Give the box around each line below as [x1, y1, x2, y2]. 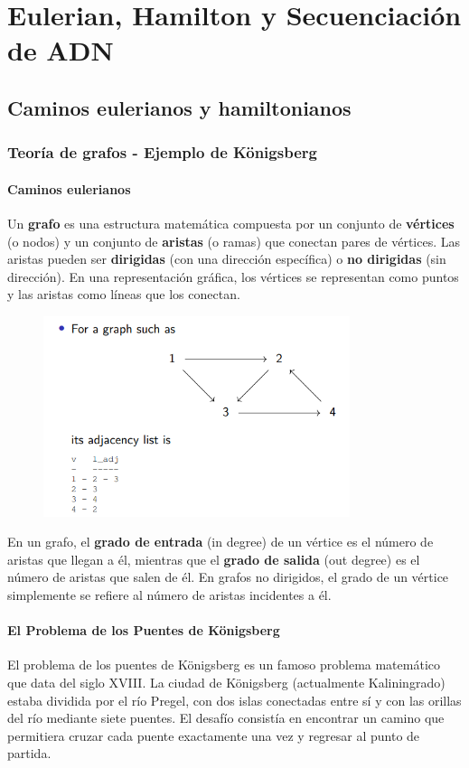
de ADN [7, 32, 114, 69]
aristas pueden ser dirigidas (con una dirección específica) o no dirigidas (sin [7, 249, 446, 268]
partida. [7, 744, 52, 763]
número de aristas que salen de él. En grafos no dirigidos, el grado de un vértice [7, 567, 449, 586]
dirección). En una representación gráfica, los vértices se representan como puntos [7, 267, 459, 286]
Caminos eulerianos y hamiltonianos [7, 93, 352, 121]
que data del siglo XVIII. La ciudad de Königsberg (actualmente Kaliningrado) [7, 672, 446, 691]
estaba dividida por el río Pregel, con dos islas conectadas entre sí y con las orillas [7, 690, 462, 709]
